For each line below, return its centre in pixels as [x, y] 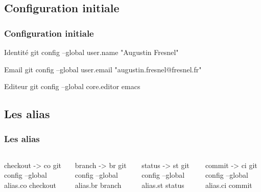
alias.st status [163, 185]
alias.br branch [98, 185]
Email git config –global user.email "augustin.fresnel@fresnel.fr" [103, 69]
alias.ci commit [229, 185]
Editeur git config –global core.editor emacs [72, 86]
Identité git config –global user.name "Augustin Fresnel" [91, 52]
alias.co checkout [30, 185]
